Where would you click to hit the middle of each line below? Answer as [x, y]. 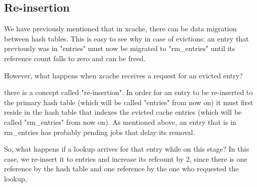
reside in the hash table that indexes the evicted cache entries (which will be [123, 112]
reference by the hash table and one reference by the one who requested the [121, 169]
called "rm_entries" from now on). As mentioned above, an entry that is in [120, 122]
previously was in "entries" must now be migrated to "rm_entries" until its [120, 48]
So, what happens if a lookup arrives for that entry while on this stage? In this [127, 149]
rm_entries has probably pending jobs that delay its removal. [100, 132]
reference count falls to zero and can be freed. [75, 58]
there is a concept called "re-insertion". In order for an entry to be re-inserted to [128, 92]
